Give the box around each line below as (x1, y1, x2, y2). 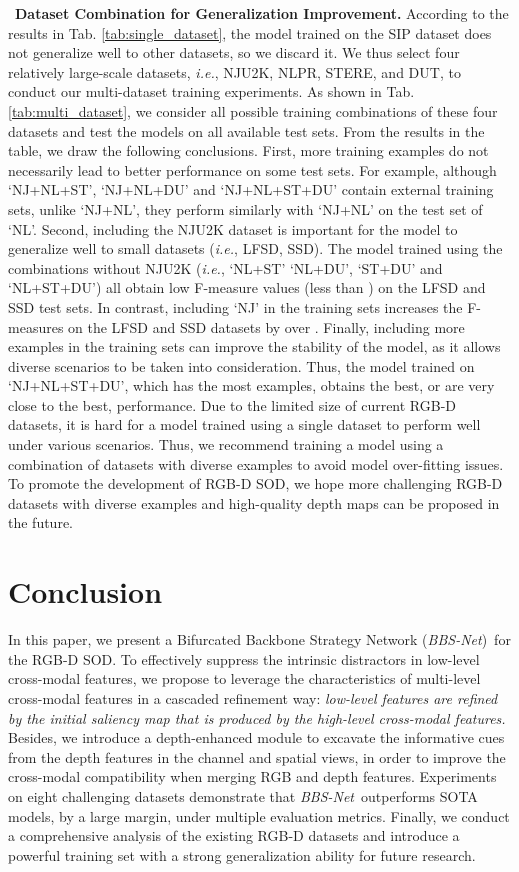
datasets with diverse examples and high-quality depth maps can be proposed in (8, 492, 500, 513)
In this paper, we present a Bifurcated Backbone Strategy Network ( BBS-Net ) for (8, 629, 511, 650)
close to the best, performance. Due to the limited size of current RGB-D (8, 394, 457, 415)
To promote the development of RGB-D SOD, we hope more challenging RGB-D (8, 473, 503, 494)
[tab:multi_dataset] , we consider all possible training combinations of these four (8, 100, 498, 121)
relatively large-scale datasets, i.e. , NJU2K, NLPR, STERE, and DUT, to (8, 61, 461, 82)
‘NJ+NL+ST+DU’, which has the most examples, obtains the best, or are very (8, 375, 495, 396)
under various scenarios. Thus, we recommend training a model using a (8, 434, 444, 455)
